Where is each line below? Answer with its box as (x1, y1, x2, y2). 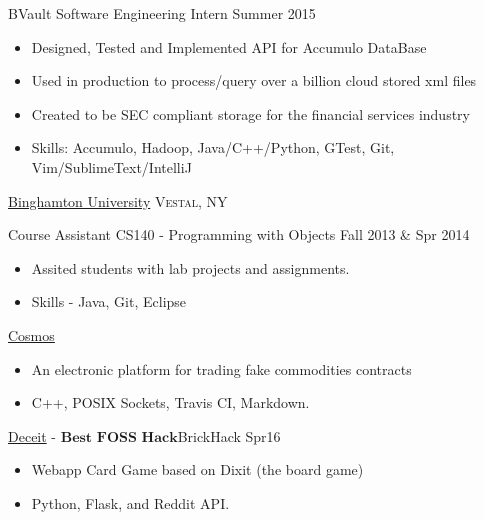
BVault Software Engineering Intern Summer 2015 (8, 3, 316, 23)
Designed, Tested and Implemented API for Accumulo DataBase (31, 36, 427, 57)
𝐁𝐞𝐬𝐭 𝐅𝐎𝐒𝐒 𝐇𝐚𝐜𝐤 (60, 430, 178, 445)
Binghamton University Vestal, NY (8, 190, 228, 211)
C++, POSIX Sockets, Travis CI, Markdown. (31, 392, 310, 413)
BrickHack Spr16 (177, 425, 281, 446)
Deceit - (8, 425, 57, 446)
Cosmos (8, 324, 55, 345)
